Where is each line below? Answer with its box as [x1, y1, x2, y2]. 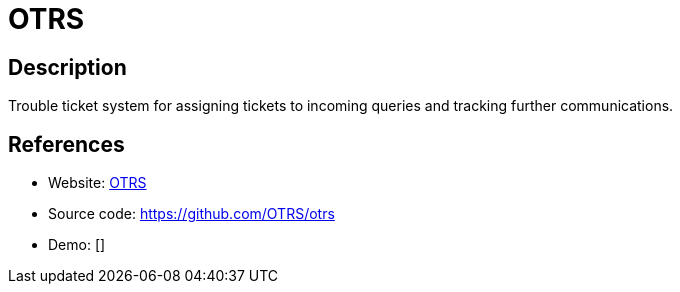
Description [8, 54, 127, 80]
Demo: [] [48, 236, 106, 254]
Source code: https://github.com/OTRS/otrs [48, 205, 335, 223]
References [8, 131, 125, 157]
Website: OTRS [48, 174, 147, 192]
